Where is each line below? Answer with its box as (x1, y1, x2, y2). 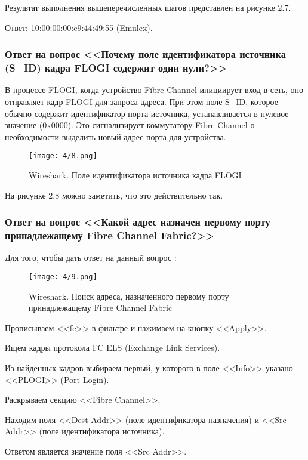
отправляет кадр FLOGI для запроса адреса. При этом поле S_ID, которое (5, 95, 278, 107)
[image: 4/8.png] (29, 152, 97, 160)
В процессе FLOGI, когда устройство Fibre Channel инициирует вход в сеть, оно (5, 84, 303, 96)
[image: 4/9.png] (29, 272, 97, 281)
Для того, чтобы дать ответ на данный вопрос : (5, 251, 177, 264)
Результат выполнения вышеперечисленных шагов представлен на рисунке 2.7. (5, 1, 291, 13)
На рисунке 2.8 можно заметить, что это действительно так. (5, 189, 223, 201)
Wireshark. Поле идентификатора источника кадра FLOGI (29, 168, 242, 181)
